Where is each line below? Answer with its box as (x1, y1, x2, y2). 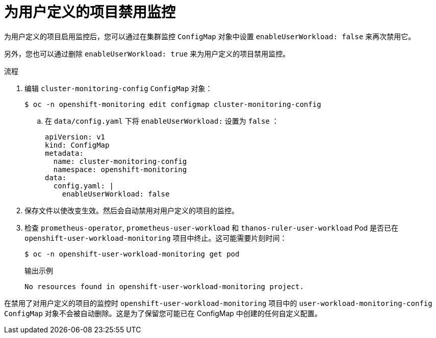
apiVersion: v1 (45, 132, 106, 141)
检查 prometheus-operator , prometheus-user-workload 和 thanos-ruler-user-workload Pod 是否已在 (24, 223, 399, 232)
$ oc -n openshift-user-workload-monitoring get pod (24, 249, 240, 258)
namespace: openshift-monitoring (53, 165, 187, 174)
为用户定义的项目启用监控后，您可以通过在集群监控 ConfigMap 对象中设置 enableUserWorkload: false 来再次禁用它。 (4, 32, 416, 41)
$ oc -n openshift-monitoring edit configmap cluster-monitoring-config (24, 100, 321, 108)
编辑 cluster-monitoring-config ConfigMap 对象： (24, 83, 213, 93)
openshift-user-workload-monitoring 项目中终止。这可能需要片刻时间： (24, 233, 287, 242)
